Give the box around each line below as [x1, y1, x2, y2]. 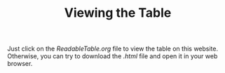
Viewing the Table [64, 5, 172, 21]
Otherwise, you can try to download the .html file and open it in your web [7, 52, 218, 60]
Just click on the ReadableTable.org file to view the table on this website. [7, 44, 219, 53]
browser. [7, 60, 33, 68]
